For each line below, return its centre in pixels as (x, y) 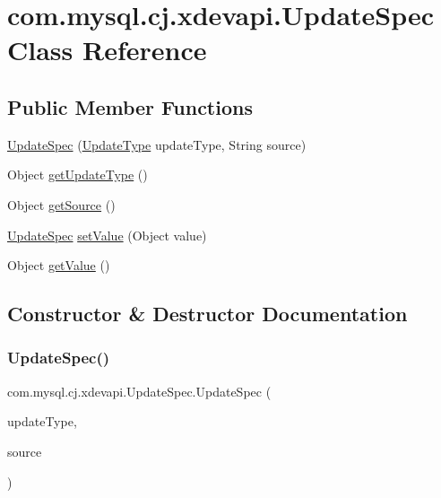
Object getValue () (59, 265)
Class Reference (107, 50)
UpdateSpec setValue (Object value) (107, 235)
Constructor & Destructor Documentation (208, 314)
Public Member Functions (130, 106)
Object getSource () (61, 204)
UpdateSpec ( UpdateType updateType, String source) (157, 144)
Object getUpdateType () (78, 175)
